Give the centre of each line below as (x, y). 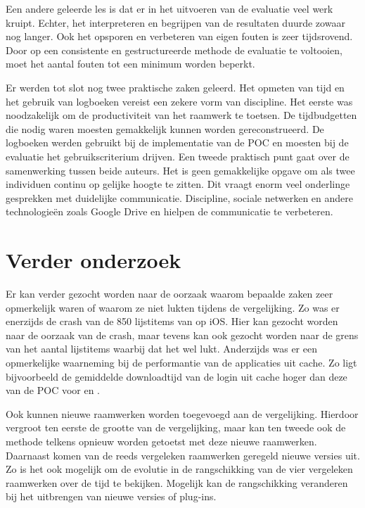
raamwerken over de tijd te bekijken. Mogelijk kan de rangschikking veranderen (177, 482)
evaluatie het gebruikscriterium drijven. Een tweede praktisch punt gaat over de (178, 156)
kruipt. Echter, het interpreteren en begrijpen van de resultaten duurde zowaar (175, 22)
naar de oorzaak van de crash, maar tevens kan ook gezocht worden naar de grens (182, 335)
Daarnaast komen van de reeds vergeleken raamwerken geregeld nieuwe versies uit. (183, 455)
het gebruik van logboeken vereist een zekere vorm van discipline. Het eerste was (179, 101)
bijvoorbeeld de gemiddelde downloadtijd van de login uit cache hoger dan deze (177, 376)
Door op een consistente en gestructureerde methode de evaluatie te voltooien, (174, 50)
